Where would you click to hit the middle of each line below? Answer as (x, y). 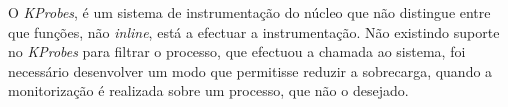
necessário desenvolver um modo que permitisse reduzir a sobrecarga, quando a (250, 70)
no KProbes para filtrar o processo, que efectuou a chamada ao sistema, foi (237, 51)
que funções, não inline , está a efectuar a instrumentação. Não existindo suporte (254, 31)
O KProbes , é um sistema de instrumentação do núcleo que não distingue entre (249, 12)
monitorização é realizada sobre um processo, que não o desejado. (208, 90)
